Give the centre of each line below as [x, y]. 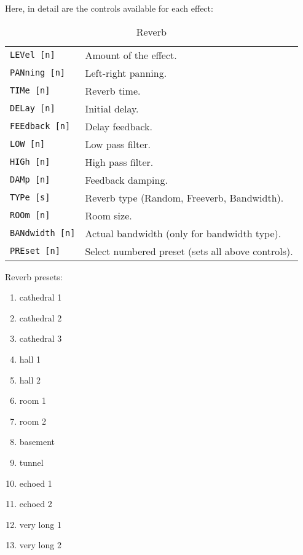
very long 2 [40, 545]
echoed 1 [36, 483]
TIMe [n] [30, 91]
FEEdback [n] [40, 126]
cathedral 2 [41, 317]
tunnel [31, 462]
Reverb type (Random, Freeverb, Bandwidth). [184, 197]
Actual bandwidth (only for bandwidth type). [183, 233]
